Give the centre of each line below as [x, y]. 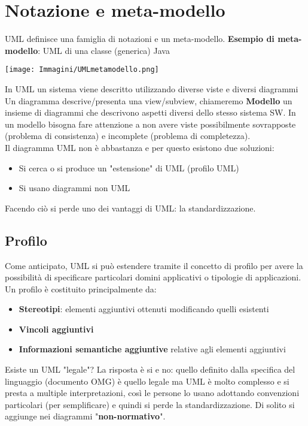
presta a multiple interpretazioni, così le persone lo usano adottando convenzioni [152, 393]
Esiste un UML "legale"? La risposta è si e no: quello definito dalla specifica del [150, 369]
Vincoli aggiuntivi [56, 329]
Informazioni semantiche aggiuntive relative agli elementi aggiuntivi [152, 349]
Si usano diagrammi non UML [74, 188]
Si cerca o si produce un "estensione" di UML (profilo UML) [129, 167]
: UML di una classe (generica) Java [104, 50]
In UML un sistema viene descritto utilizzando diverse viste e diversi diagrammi [152, 88]
